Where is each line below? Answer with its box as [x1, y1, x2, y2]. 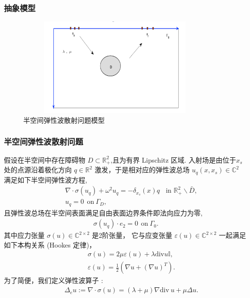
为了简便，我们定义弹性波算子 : [4, 275, 103, 285]
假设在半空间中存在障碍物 [4, 154, 85, 165]
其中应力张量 [4, 230, 45, 240]
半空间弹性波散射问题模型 [23, 115, 105, 125]
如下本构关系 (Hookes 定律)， [4, 239, 96, 249]
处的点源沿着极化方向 [4, 165, 72, 175]
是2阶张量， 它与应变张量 [92, 230, 172, 240]
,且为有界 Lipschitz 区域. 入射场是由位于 [110, 154, 236, 165]
